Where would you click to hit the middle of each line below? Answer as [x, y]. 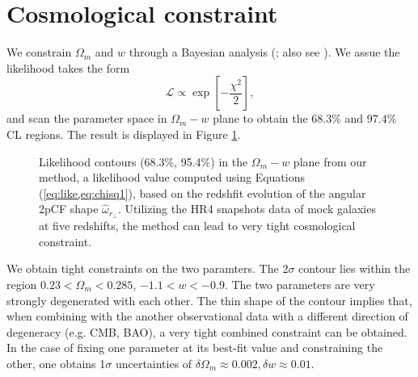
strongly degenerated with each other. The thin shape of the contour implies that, [209, 300]
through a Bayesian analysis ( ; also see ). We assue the [264, 52]
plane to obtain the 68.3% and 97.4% [305, 118]
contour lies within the [355, 268]
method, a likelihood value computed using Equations [172, 177]
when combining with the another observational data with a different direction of [207, 316]
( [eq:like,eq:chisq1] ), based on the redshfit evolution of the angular [203, 193]
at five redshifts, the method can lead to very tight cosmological [197, 226]
